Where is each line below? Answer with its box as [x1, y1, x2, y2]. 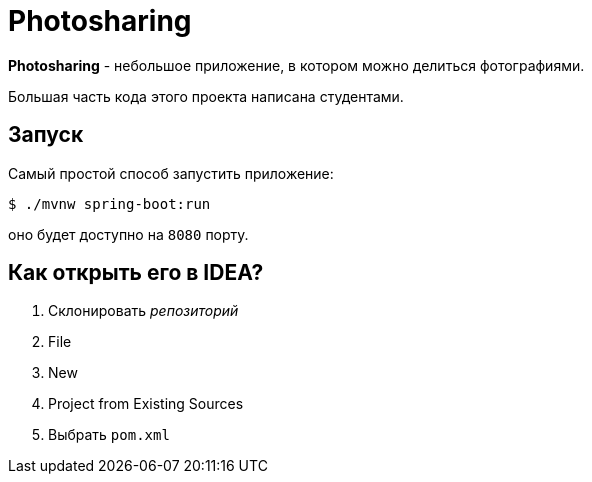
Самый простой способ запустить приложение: [8, 164, 334, 182]
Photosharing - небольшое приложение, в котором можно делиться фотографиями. [8, 56, 585, 74]
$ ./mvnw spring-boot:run [8, 195, 211, 212]
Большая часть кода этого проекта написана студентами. [8, 87, 404, 105]
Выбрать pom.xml [48, 426, 170, 444]
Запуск [8, 122, 84, 148]
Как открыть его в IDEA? [8, 260, 264, 286]
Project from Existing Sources [48, 395, 244, 413]
